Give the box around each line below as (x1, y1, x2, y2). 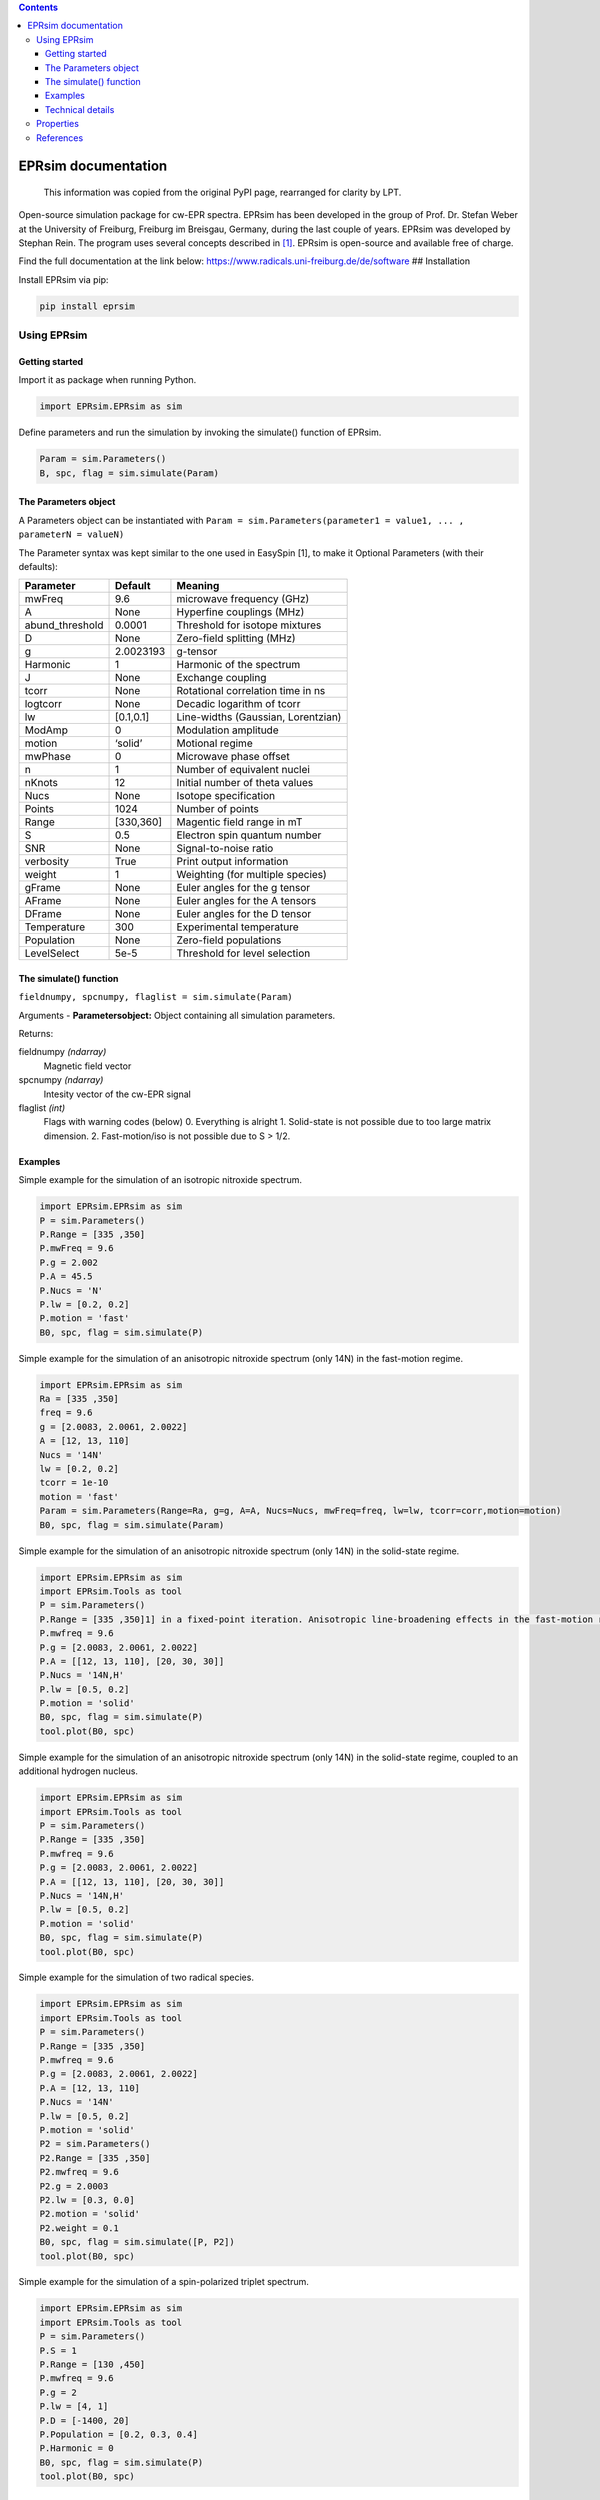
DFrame (24, 907, 62, 921)
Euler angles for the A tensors (176, 894, 317, 908)
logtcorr (24, 697, 63, 711)
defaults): (18, 560, 59, 572)
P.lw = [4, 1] (39, 2401, 109, 2412)
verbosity (24, 855, 70, 869)
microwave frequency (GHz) (176, 592, 310, 606)
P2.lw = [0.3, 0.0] (39, 2194, 135, 2205)
